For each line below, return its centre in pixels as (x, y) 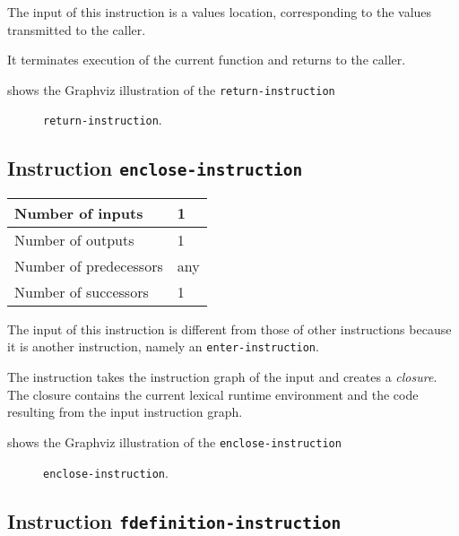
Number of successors (82, 291)
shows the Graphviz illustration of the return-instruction (171, 89)
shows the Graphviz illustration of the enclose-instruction (174, 441)
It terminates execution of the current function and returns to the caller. (207, 60)
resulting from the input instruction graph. (125, 412)
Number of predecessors (89, 265)
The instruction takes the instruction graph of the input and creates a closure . (222, 377)
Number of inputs (79, 212)
